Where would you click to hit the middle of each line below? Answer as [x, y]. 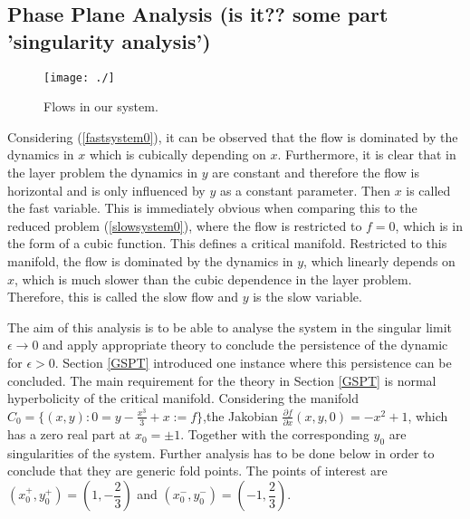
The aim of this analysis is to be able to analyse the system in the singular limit [230, 327]
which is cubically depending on [177, 154]
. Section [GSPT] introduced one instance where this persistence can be [253, 362]
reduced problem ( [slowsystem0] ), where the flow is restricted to [185, 225]
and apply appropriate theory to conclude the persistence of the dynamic [245, 345]
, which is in [429, 225]
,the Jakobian [240, 415]
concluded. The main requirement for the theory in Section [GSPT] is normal [222, 380]
